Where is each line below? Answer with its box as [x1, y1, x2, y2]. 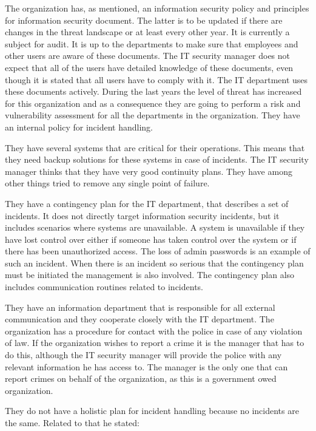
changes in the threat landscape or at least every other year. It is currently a [5, 25, 290, 38]
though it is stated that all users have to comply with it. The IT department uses [5, 73, 308, 86]
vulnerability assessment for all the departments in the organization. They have [5, 109, 300, 121]
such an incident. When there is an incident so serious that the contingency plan [5, 256, 304, 269]
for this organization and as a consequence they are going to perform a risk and [5, 97, 301, 109]
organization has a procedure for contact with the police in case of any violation [5, 324, 303, 337]
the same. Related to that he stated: [5, 416, 140, 429]
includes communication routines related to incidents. [5, 280, 203, 293]
